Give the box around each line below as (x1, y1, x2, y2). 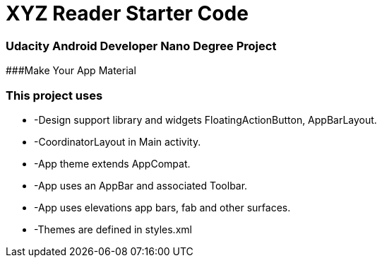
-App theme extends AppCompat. (34, 157, 191, 170)
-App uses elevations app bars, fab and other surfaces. (34, 201, 291, 214)
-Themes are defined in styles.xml (34, 223, 192, 235)
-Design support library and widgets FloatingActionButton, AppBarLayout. (34, 113, 377, 126)
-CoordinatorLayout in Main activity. (34, 135, 201, 148)
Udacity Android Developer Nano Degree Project (6, 38, 277, 53)
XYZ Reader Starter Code (6, 1, 249, 25)
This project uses (6, 88, 103, 103)
